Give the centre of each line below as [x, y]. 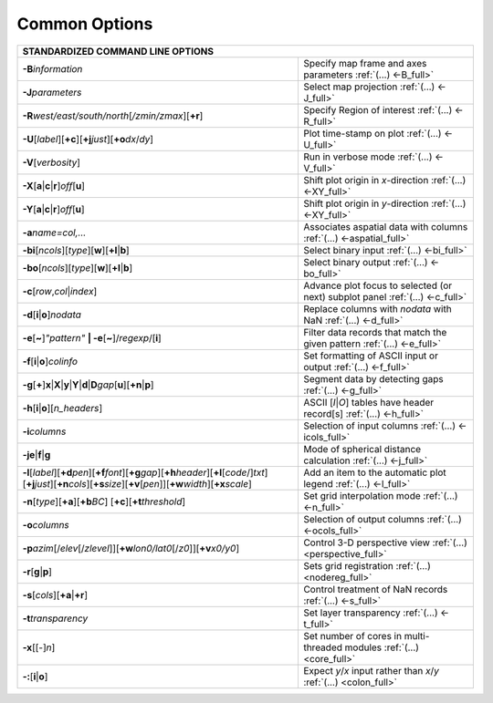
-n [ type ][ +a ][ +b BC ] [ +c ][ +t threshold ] [104, 501]
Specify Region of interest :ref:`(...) [378, 109]
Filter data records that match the [375, 332]
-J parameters [52, 92]
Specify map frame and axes [365, 63]
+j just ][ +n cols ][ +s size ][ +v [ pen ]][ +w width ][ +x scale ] [139, 483]
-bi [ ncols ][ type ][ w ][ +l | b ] [76, 250]
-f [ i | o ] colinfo [50, 361]
